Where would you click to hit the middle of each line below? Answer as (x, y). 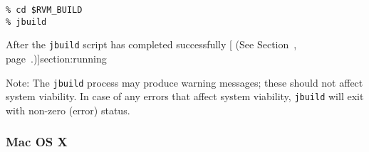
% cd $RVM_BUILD (44, 10)
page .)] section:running (56, 58)
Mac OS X (37, 142)
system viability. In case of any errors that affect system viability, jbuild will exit (185, 96)
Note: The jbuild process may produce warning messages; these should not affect (184, 82)
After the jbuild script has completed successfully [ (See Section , (151, 44)
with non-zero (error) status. (68, 110)
